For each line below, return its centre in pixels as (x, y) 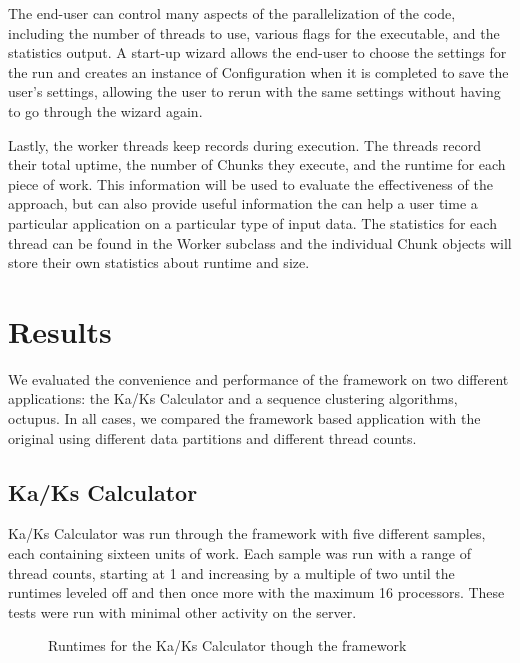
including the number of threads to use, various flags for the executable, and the (254, 32)
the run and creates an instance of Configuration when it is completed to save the (258, 71)
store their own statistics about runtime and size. (159, 262)
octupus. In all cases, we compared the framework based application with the (244, 418)
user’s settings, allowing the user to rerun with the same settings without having (254, 91)
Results (60, 330)
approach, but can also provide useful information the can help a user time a (243, 203)
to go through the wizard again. (105, 110)
